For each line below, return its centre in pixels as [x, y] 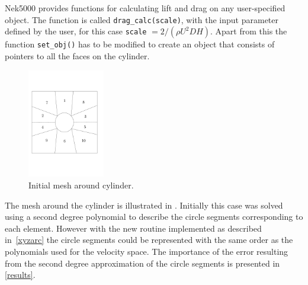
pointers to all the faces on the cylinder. [77, 55]
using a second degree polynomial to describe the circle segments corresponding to [154, 217]
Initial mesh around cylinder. [81, 185]
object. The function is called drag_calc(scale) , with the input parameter [142, 19]
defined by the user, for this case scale [76, 31]
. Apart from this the [249, 31]
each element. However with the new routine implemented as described [133, 228]
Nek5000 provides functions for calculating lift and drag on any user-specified [145, 8]
